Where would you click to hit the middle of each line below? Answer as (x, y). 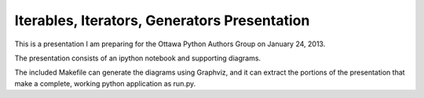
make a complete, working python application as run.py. (105, 83)
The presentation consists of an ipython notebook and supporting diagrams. (138, 58)
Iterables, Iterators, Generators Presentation (162, 20)
